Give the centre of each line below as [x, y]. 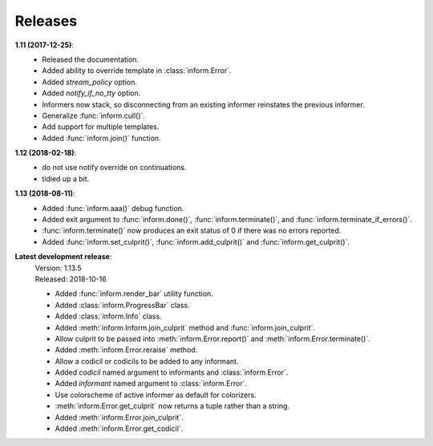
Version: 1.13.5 [58, 268]
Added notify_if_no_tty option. [91, 93]
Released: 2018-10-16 [71, 279]
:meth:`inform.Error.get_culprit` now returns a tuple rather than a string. [172, 406]
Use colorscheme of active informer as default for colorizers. [156, 395]
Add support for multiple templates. [101, 127]
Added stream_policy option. [90, 82]
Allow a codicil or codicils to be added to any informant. [147, 361]
